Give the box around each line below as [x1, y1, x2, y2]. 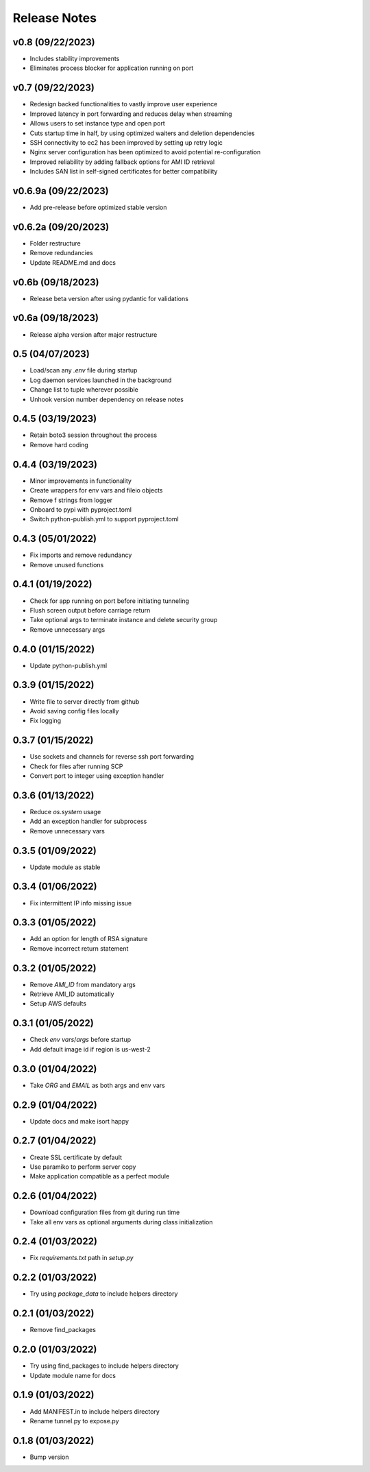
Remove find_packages [29, 1326, 96, 1334]
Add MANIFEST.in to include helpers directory [29, 1407, 160, 1416]
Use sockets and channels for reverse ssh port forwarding [29, 752, 195, 761]
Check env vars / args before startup [29, 1036, 132, 1044]
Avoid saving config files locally [29, 707, 119, 715]
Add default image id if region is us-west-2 [29, 1045, 151, 1053]
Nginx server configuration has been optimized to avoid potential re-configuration [29, 148, 261, 156]
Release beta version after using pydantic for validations [29, 294, 188, 302]
